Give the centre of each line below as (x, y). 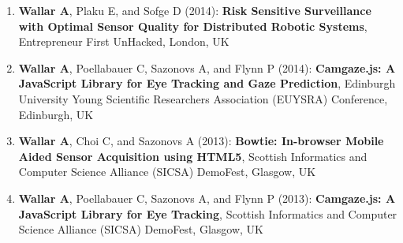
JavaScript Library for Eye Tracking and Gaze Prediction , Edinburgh (207, 83)
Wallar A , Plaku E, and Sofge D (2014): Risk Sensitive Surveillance (195, 10)
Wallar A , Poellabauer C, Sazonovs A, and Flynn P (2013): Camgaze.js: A (207, 198)
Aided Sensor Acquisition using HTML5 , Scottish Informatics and (193, 156)
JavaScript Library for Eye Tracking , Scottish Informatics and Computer (208, 213)
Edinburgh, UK (56, 114)
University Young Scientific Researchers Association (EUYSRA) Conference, (203, 98)
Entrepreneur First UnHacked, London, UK (124, 41)
